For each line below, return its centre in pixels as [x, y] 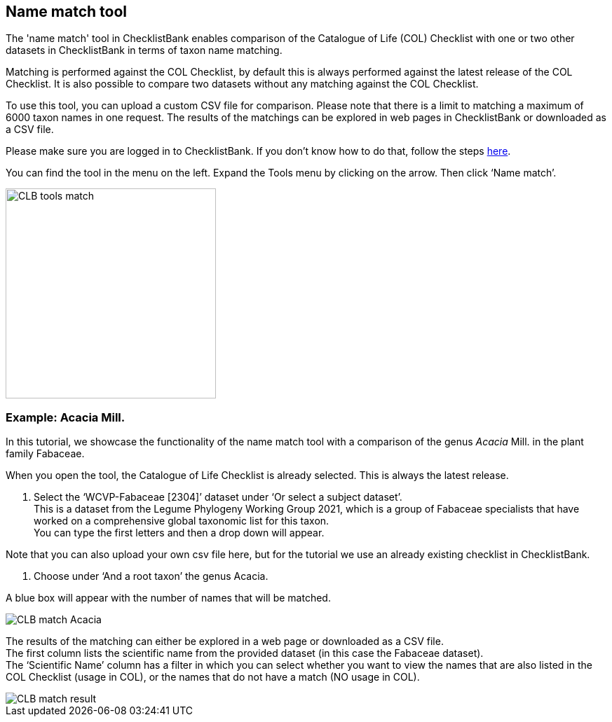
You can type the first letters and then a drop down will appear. [179, 533]
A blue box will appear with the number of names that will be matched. [168, 598]
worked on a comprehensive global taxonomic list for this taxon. [182, 521]
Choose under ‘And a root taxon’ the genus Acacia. [151, 576]
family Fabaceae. [45, 454]
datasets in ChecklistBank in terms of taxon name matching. [144, 50]
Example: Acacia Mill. [66, 417]
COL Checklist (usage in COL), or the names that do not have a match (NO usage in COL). [213, 677]
